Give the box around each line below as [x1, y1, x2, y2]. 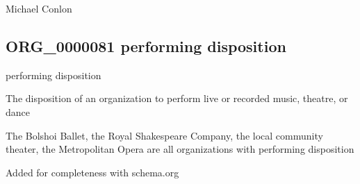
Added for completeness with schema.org [6, 165, 179, 179]
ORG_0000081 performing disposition [6, 35, 286, 56]
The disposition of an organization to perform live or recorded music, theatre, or [6, 91, 348, 106]
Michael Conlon [6, 1, 72, 15]
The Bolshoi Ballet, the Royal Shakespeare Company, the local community [6, 128, 323, 142]
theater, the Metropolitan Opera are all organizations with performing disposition [6, 142, 354, 156]
